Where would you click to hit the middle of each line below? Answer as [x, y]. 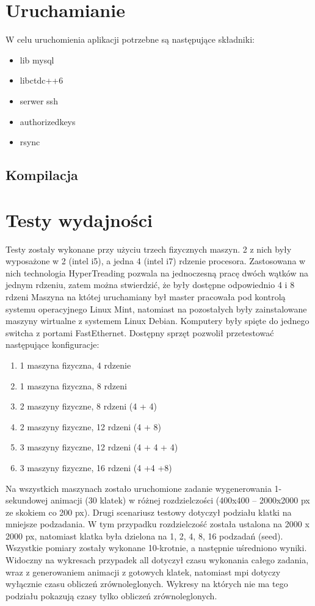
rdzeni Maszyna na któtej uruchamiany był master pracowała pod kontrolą [146, 296]
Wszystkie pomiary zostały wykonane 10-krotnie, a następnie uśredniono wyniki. [156, 548]
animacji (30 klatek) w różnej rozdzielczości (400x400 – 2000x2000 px [180, 500]
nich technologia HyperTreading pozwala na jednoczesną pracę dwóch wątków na [157, 272]
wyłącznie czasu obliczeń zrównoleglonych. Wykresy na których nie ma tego [147, 584]
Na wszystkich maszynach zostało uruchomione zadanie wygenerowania [139, 488]
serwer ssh [39, 100]
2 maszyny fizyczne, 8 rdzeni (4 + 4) [88, 406]
